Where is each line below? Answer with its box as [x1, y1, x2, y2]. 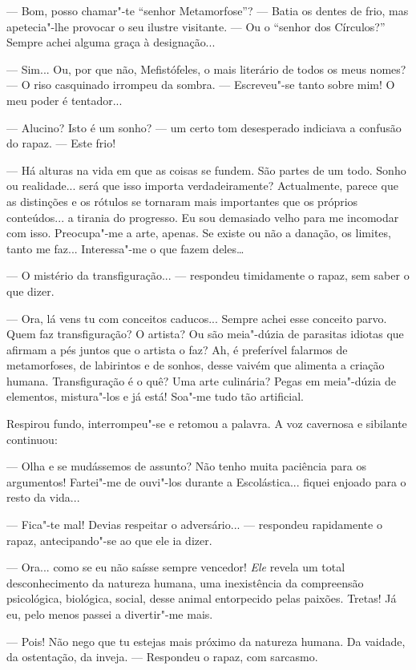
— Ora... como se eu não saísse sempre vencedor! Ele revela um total [6, 559, 345, 575]
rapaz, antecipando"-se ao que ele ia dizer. [6, 531, 212, 548]
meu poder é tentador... [6, 91, 123, 108]
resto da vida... [6, 489, 80, 506]
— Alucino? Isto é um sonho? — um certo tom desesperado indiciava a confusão [6, 119, 402, 135]
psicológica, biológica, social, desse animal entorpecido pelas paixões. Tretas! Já [6, 590, 397, 607]
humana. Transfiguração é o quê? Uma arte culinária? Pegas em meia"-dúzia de [6, 372, 396, 389]
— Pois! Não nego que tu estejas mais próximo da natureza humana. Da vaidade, [6, 632, 406, 649]
